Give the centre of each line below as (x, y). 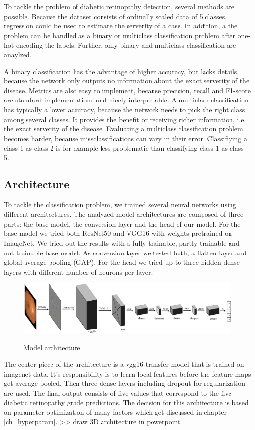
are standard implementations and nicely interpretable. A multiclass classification (126, 100)
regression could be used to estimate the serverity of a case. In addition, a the (121, 26)
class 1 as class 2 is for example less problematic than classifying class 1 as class (124, 148)
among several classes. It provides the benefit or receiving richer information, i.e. (125, 119)
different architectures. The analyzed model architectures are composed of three (124, 214)
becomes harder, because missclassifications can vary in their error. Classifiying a (126, 138)
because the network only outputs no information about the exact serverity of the (127, 81)
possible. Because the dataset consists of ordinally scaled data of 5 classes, (115, 16)
